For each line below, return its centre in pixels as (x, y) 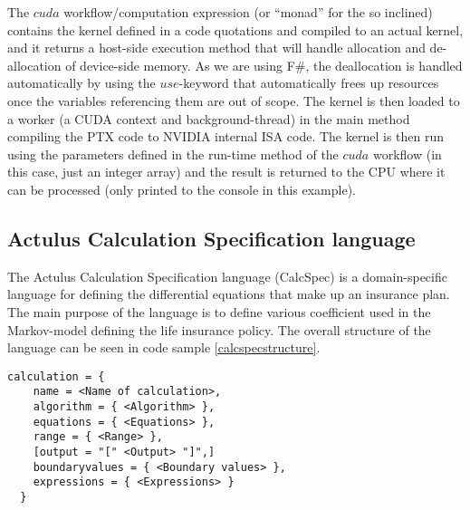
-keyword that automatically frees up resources (309, 83)
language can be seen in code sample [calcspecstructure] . (164, 347)
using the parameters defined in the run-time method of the (173, 154)
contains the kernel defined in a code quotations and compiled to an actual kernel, (235, 29)
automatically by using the (82, 83)
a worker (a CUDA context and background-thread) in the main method (209, 118)
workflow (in (407, 154)
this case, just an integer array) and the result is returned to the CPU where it (226, 172)
